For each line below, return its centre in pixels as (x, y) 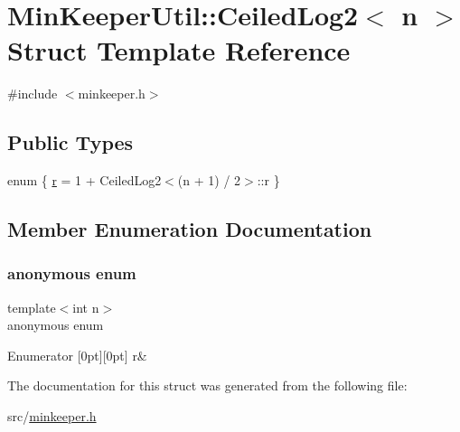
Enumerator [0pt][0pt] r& (77, 355)
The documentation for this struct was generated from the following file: (207, 385)
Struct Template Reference (179, 50)
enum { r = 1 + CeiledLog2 (84, 180)
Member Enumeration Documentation (190, 229)
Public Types (70, 142)
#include (33, 94)
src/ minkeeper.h (52, 416)
